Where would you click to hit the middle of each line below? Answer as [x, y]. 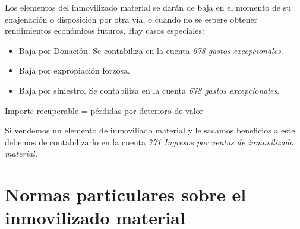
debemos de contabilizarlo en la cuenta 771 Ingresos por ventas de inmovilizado [149, 141]
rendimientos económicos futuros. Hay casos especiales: [105, 31]
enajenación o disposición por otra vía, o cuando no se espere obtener [131, 19]
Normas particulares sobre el [126, 194]
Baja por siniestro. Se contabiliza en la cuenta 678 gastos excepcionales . [149, 90]
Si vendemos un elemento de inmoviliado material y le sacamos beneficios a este [150, 130]
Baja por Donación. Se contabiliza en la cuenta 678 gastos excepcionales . [151, 50]
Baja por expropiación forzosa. [74, 70]
